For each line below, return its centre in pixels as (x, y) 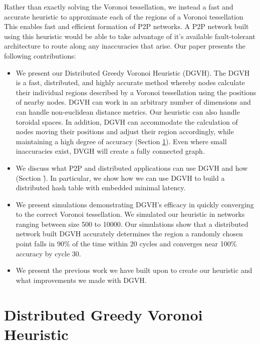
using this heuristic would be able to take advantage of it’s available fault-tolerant (130, 36)
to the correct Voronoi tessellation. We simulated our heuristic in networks (130, 214)
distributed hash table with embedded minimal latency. (101, 188)
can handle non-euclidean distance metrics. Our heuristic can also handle (128, 111)
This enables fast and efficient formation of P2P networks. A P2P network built (126, 26)
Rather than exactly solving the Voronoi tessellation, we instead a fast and (119, 7)
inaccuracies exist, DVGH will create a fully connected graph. (110, 151)
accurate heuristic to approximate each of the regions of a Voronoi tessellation (124, 16)
